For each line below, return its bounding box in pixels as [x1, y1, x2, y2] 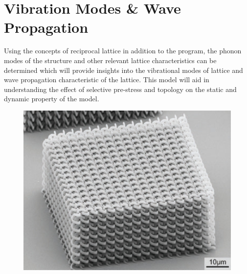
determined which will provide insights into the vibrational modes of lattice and [4, 65, 243, 75]
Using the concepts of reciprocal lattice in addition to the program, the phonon [4, 46, 242, 56]
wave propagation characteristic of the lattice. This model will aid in [4, 74, 209, 85]
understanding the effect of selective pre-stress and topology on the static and [4, 84, 237, 94]
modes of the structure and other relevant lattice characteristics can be [4, 55, 217, 65]
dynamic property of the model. [4, 93, 99, 104]
